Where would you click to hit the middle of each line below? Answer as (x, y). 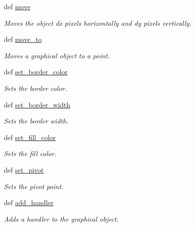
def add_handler (29, 202)
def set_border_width (37, 104)
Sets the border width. (36, 121)
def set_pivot (24, 169)
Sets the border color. (35, 88)
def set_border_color (36, 72)
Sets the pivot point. (34, 186)
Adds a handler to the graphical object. (61, 218)
